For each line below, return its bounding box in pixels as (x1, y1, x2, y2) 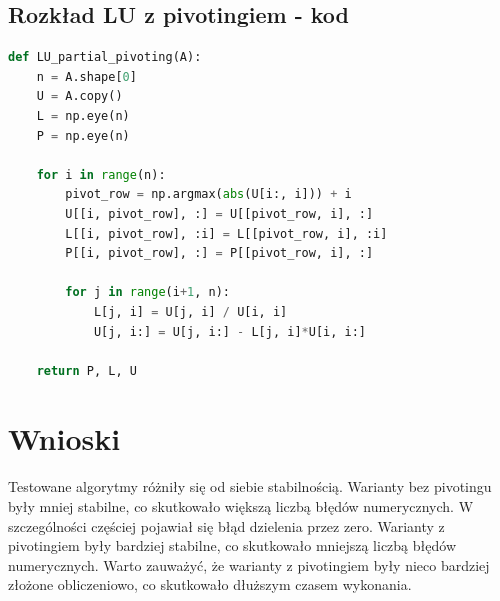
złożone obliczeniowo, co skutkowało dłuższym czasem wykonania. (8, 574, 412, 595)
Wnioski (8, 418, 121, 459)
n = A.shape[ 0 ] (36, 69, 137, 84)
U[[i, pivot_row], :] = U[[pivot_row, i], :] (65, 206, 374, 221)
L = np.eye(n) (36, 108, 130, 123)
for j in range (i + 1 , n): (65, 285, 231, 300)
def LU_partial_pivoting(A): (8, 50, 202, 65)
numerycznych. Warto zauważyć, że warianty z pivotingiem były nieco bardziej (8, 554, 490, 575)
